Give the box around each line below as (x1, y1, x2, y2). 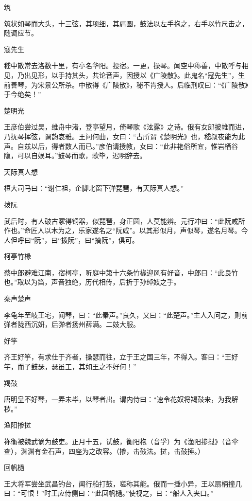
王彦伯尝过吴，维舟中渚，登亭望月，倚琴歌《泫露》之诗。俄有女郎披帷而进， (4, 122, 249, 132)
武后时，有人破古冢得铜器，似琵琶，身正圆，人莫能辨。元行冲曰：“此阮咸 (4, 215, 238, 226)
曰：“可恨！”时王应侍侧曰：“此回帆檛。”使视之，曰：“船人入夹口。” (4, 488, 214, 498)
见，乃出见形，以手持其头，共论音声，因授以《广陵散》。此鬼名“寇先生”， (4, 70, 238, 80)
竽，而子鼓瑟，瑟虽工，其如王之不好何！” (4, 361, 136, 372)
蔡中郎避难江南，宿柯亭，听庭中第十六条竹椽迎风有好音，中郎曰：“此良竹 (4, 267, 238, 277)
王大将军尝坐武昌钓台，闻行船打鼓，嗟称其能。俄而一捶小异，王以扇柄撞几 (4, 478, 242, 488)
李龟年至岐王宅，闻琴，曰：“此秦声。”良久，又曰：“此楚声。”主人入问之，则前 (4, 309, 248, 320)
